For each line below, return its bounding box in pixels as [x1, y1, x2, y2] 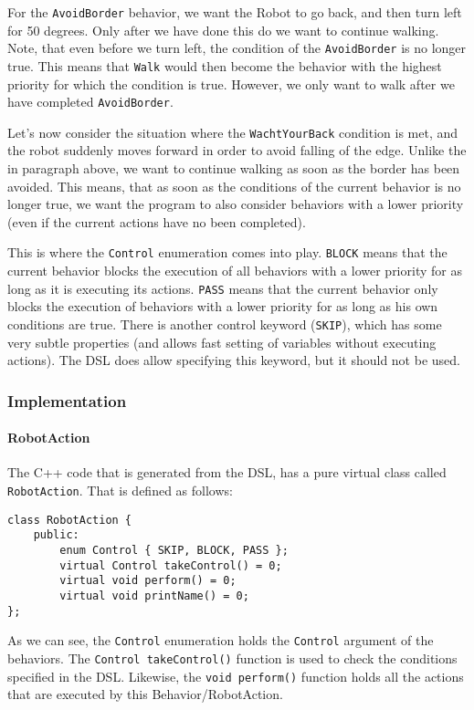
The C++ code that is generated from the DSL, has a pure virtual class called [7, 463, 447, 482]
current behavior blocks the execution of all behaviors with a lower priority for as [7, 261, 462, 280]
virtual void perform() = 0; [59, 574, 237, 588]
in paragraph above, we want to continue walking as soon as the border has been [7, 159, 460, 178]
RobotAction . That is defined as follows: [7, 481, 233, 500]
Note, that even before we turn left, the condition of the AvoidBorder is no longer [7, 38, 467, 57]
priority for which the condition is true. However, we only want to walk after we [7, 74, 455, 93]
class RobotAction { [7, 513, 132, 527]
